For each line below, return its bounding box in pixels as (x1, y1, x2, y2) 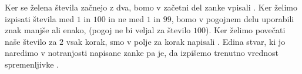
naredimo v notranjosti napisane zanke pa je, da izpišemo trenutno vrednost (5, 47, 278, 59)
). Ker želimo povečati (205, 24, 286, 36)
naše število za (5, 35, 57, 47)
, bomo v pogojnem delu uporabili (171, 12, 294, 24)
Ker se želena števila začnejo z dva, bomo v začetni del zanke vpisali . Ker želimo (5, 1, 297, 13)
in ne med (108, 12, 144, 24)
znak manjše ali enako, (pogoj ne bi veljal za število (5, 24, 191, 36)
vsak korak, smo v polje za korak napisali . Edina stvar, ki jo (66, 35, 286, 47)
